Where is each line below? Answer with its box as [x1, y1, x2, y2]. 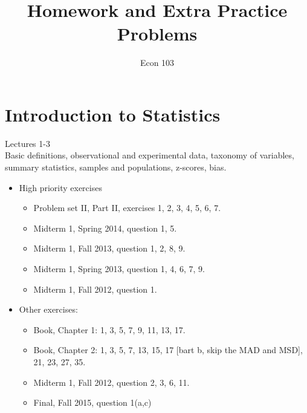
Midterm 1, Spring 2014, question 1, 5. [33, 221, 177, 234]
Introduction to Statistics [5, 102, 221, 126]
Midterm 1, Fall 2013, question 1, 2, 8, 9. [33, 242, 186, 255]
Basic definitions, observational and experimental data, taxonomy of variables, [5, 149, 294, 161]
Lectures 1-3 [5, 137, 50, 149]
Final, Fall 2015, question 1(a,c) [33, 396, 152, 409]
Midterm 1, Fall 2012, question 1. [33, 282, 157, 295]
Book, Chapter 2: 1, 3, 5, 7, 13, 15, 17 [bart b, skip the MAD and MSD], [33, 343, 303, 356]
